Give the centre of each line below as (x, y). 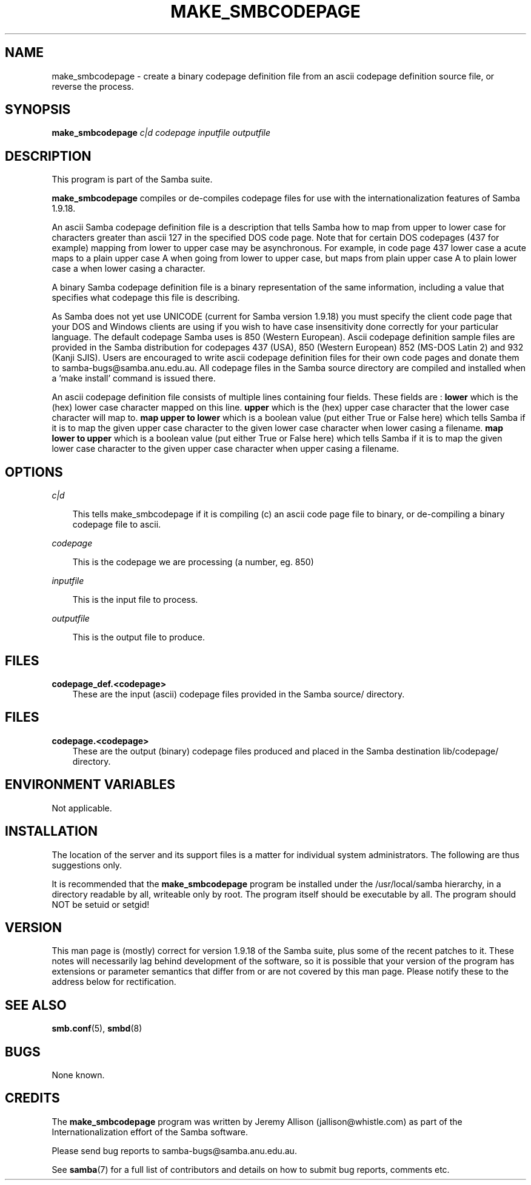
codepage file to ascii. (117, 525)
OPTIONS (34, 472)
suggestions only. (87, 865)
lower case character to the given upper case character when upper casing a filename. (225, 449)
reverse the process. (93, 86)
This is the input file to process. (135, 600)
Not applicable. (82, 808)
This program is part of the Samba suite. (132, 180)
